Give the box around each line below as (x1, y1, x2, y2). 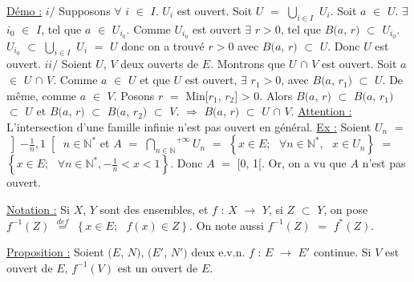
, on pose (323, 201, 368, 218)
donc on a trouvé (121, 37, 205, 54)
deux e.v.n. (191, 244, 246, 260)
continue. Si (313, 244, 371, 260)
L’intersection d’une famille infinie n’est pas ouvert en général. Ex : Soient (6, 118, 371, 135)
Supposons (59, 2, 111, 18)
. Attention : (290, 103, 352, 119)
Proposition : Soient (6, 244, 104, 260)
